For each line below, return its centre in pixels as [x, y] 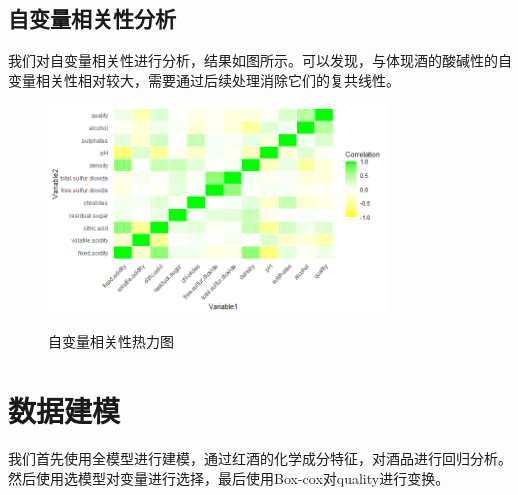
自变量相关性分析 [92, 18]
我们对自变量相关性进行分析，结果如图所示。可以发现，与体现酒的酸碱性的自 [260, 60]
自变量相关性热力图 [111, 341]
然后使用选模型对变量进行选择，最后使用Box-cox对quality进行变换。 [229, 477]
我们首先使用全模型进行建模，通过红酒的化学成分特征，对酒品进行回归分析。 [260, 458]
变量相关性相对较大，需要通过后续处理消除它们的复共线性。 [204, 79]
